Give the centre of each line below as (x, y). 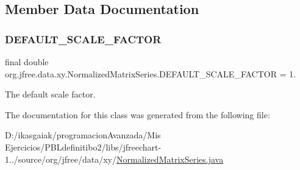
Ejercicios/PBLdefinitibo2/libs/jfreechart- (83, 147)
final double (27, 62)
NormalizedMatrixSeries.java (170, 159)
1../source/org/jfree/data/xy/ (61, 159)
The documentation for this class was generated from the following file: (137, 114)
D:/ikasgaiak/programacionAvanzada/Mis (83, 135)
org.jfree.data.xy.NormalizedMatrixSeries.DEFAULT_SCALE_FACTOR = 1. (151, 73)
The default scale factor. (50, 94)
